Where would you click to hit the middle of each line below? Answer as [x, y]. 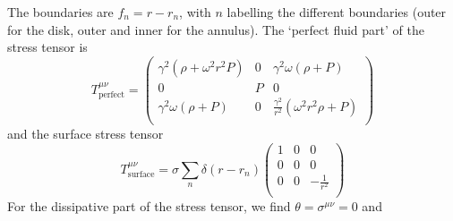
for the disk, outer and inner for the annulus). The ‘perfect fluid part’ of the [216, 29]
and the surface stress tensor [85, 133]
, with [195, 12]
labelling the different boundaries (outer [337, 12]
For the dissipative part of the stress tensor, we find [149, 206]
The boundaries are [60, 12]
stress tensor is [47, 47]
